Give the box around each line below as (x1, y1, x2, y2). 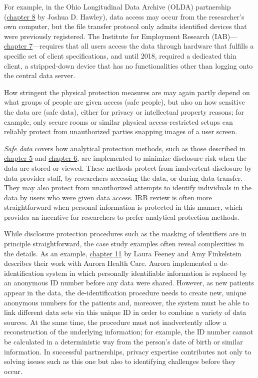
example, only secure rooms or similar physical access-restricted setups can (4, 116, 233, 127)
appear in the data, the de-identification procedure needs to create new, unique (4, 287, 246, 298)
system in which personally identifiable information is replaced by (46, 267, 247, 278)
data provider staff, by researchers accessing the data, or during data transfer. (4, 172, 243, 183)
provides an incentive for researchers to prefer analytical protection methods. (4, 211, 239, 222)
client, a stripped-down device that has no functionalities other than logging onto (4, 60, 253, 71)
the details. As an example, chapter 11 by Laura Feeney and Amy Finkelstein (4, 248, 241, 258)
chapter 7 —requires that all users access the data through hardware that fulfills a (4, 41, 254, 51)
